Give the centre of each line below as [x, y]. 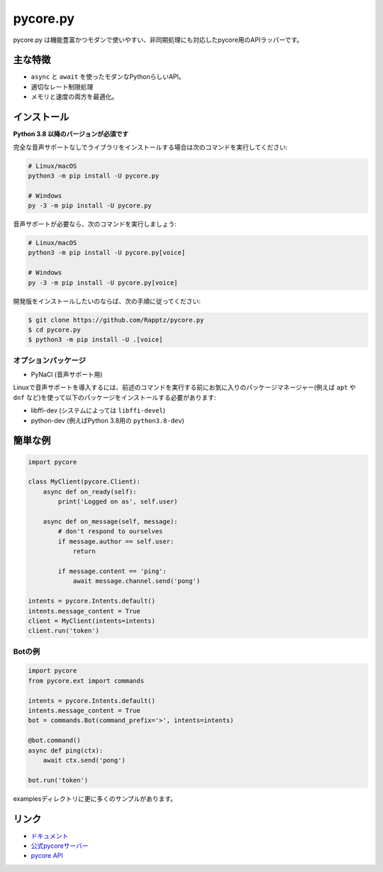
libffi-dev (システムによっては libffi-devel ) [98, 410]
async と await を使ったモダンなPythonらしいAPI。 [108, 77]
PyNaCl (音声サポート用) [67, 375]
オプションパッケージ [50, 360]
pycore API [47, 856]
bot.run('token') [58, 780]
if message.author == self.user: [116, 541]
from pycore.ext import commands [86, 681]
